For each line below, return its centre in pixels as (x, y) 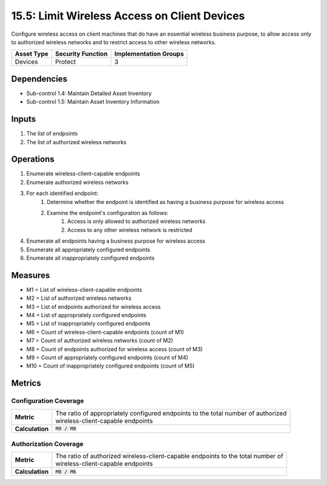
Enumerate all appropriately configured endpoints (88, 249)
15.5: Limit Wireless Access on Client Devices (128, 16)
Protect (66, 62)
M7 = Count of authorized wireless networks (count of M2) (100, 341)
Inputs (24, 119)
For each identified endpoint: (62, 193)
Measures (31, 275)
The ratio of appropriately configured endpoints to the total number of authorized (171, 413)
